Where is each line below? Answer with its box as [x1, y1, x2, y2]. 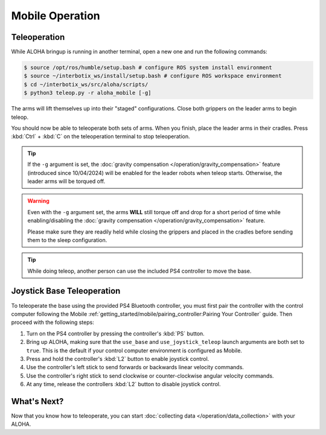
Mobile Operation [11, 9, 101, 22]
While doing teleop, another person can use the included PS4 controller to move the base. [27, 267, 252, 275]
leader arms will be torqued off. [27, 177, 106, 185]
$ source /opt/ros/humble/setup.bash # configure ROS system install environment [24, 64, 273, 71]
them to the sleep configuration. [27, 236, 107, 244]
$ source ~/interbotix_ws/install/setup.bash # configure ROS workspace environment [24, 72, 282, 80]
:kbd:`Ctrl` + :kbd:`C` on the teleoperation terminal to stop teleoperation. [11, 133, 190, 140]
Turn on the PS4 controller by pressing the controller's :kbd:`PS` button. [26, 329, 205, 337]
